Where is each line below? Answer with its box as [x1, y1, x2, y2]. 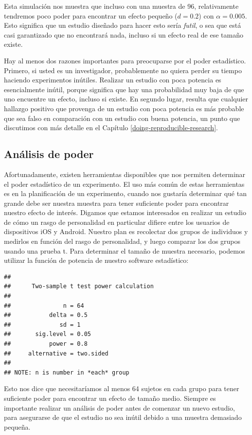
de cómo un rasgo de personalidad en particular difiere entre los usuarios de [4, 217, 230, 227]
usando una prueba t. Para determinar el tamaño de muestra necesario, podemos [4, 245, 245, 256]
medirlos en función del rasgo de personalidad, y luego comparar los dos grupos [4, 236, 241, 246]
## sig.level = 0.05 [4, 331, 91, 338]
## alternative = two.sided [4, 350, 108, 357]
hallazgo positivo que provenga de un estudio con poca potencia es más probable [4, 103, 244, 113]
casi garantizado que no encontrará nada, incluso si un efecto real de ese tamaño [4, 29, 243, 40]
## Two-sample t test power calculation [4, 283, 154, 290]
